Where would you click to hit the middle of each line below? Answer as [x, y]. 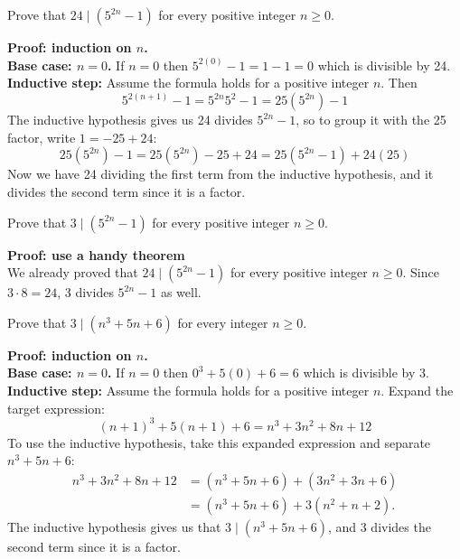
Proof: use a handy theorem [96, 254]
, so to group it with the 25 [371, 120]
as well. [181, 292]
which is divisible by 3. [366, 373]
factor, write [42, 137]
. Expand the [417, 390]
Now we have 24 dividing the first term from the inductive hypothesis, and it [221, 174]
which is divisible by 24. [384, 65]
